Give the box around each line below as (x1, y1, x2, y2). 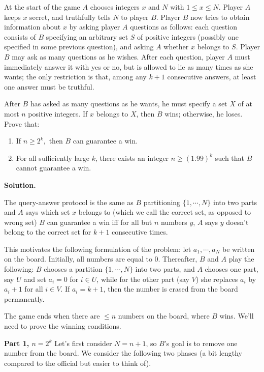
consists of (4, 31, 36, 42)
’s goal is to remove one (164, 337, 238, 348)
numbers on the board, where (118, 310, 210, 321)
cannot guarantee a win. (16, 162, 91, 173)
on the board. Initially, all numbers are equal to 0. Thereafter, (4, 253, 197, 264)
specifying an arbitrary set (46, 31, 128, 42)
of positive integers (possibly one (137, 31, 239, 42)
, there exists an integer (95, 152, 169, 163)
